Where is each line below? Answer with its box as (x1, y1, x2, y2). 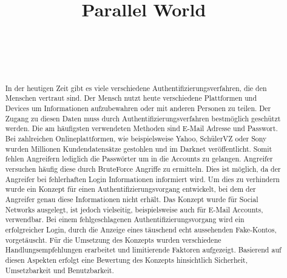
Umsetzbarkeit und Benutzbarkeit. (5, 265, 114, 275)
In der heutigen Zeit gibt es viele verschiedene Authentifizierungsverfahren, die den (5, 83, 267, 93)
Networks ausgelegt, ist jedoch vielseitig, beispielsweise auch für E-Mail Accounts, (5, 204, 263, 214)
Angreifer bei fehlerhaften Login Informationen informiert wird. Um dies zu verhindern (5, 174, 280, 184)
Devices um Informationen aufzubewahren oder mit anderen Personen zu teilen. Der (5, 103, 271, 114)
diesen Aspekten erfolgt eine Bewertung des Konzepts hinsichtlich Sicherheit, (5, 254, 248, 265)
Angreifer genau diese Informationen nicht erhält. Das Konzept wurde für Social (5, 194, 258, 204)
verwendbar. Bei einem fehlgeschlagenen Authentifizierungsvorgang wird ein (5, 214, 245, 225)
